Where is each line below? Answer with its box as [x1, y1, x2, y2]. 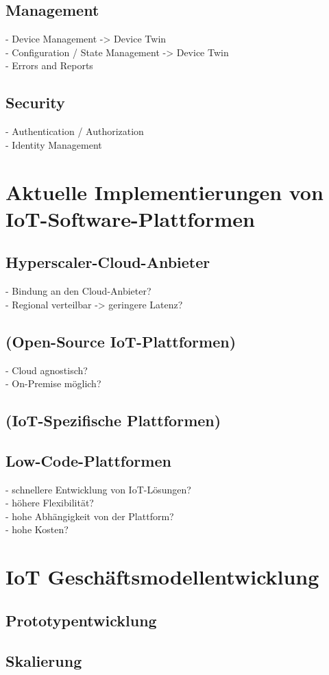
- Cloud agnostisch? [5, 363, 88, 377]
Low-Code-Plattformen [5, 450, 171, 471]
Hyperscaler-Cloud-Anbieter [5, 251, 210, 273]
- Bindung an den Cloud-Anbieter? [5, 284, 151, 298]
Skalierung [5, 650, 82, 671]
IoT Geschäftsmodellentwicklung [5, 563, 319, 591]
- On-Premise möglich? [5, 376, 101, 391]
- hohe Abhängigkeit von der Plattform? [5, 508, 174, 523]
